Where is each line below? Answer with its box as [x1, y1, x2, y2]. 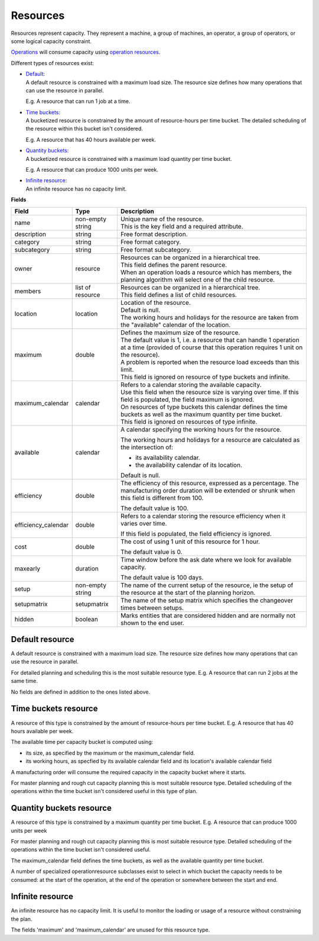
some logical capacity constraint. [11, 37, 92, 44]
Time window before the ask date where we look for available [120, 555, 292, 563]
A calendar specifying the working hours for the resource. [120, 425, 282, 433]
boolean [75, 615, 99, 623]
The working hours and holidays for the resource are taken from [120, 313, 299, 321]
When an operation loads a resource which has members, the [120, 268, 292, 276]
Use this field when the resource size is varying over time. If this [120, 388, 299, 396]
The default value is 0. [120, 547, 183, 556]
